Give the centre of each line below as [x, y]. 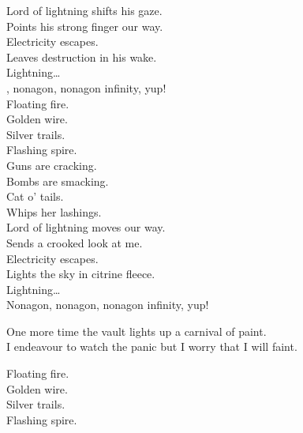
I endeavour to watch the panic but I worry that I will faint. [152, 346]
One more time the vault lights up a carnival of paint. [137, 331]
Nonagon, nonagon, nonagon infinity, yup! [108, 305]
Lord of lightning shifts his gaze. [84, 10]
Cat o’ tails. [35, 196]
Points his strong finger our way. [85, 26]
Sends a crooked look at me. [75, 242]
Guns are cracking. [52, 165]
